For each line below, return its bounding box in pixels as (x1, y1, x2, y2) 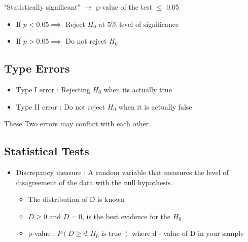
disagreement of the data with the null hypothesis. (16, 177, 173, 187)
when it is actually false (118, 101, 192, 112)
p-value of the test (95, 2, 153, 12)
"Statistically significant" (4, 2, 80, 12)
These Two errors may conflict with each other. (4, 118, 151, 129)
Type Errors (4, 60, 70, 76)
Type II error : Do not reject (16, 101, 105, 112)
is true (101, 230, 121, 238)
